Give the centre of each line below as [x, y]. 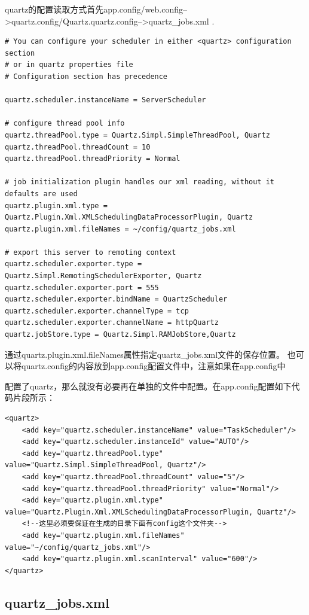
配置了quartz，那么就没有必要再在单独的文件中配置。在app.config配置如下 [148, 386]
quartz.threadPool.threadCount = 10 [78, 147]
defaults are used [41, 194]
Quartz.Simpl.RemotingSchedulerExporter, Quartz [103, 276]
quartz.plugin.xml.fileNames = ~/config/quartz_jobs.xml [120, 229]
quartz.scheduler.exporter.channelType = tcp [97, 311]
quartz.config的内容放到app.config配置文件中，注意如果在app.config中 [153, 366]
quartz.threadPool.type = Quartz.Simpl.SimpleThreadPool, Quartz [137, 135]
